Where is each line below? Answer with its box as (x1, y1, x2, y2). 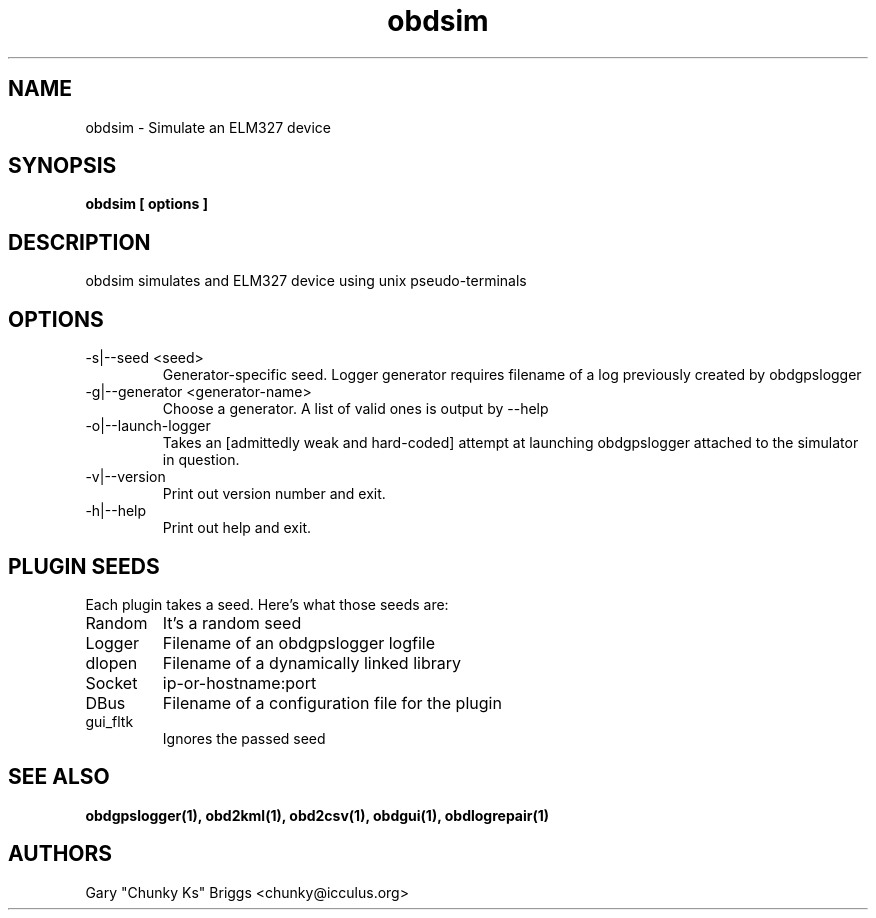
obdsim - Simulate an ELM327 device (85, 118, 331, 136)
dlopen (85, 652, 138, 673)
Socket (85, 672, 138, 693)
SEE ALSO (8, 764, 110, 790)
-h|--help (85, 502, 147, 520)
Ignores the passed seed (162, 729, 326, 747)
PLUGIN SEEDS (8, 553, 160, 579)
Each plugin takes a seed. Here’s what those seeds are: (85, 595, 449, 613)
